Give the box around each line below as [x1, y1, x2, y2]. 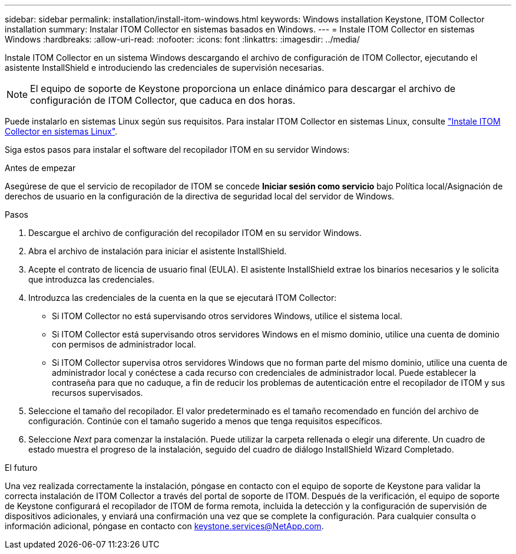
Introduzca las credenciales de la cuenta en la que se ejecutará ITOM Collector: [28, 293, 337, 303]
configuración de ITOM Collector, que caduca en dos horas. [30, 94, 296, 106]
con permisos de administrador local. [52, 339, 196, 349]
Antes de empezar [5, 163, 76, 173]
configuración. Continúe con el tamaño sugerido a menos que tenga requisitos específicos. [28, 416, 383, 426]
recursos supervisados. [52, 388, 143, 398]
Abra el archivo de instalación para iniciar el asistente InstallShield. [28, 246, 287, 256]
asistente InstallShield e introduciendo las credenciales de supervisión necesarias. [5, 63, 325, 73]
